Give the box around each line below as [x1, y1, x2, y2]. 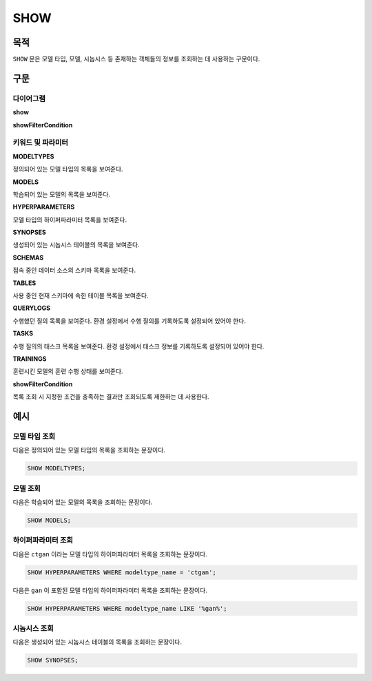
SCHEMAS [12, 253, 44, 262]
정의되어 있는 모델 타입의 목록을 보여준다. [12, 165, 123, 174]
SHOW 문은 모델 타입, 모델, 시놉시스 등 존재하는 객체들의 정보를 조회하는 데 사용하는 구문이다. [12, 55, 260, 63]
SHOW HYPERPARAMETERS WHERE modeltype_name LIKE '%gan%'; [27, 605, 227, 612]
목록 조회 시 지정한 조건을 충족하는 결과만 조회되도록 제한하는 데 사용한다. [12, 392, 209, 401]
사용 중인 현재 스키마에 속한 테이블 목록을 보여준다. [12, 291, 149, 300]
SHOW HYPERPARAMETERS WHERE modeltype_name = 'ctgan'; [27, 568, 216, 576]
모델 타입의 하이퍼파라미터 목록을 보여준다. [12, 216, 127, 224]
